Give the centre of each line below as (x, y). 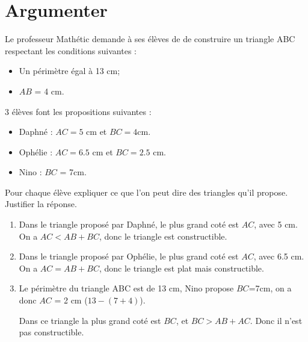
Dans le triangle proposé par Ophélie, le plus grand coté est (129, 256)
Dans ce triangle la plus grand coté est (90, 320)
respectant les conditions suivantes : (71, 50)
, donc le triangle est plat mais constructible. (181, 268)
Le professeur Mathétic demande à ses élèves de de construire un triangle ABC (150, 39)
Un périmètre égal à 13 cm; (69, 71)
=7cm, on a (270, 288)
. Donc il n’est (276, 320)
